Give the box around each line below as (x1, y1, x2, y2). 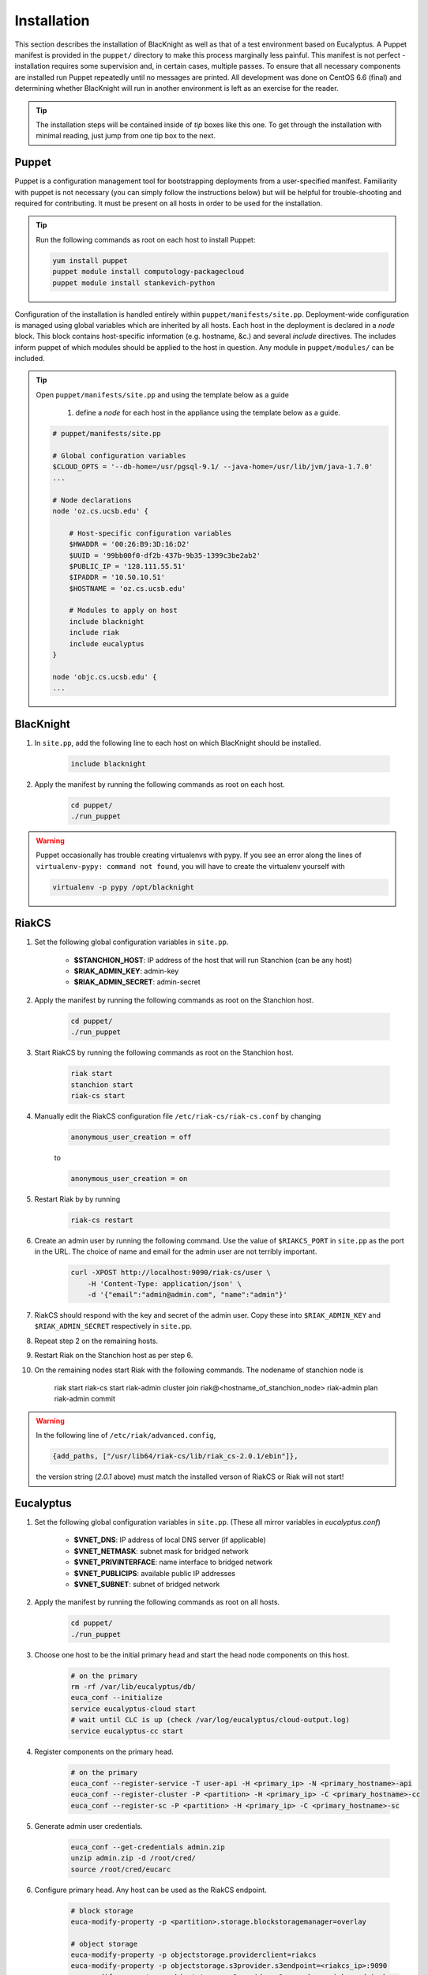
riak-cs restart (70, 1215, 134, 1224)
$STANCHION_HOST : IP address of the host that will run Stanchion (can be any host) (73, 955, 353, 965)
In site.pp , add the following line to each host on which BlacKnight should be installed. (34, 738, 321, 747)
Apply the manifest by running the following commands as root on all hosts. (34, 1597, 280, 1607)
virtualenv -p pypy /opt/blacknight (52, 882, 195, 892)
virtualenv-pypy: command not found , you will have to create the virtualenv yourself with (36, 861, 345, 871)
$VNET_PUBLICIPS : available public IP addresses (73, 1568, 236, 1578)
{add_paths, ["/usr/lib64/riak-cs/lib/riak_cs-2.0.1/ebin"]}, (52, 1452, 298, 1461)
